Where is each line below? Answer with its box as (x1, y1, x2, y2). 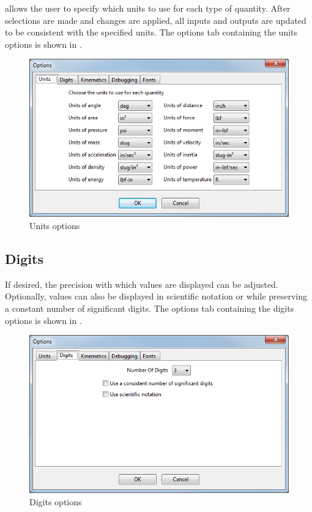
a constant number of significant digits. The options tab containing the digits (5, 301, 294, 314)
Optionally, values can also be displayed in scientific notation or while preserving (5, 290, 308, 303)
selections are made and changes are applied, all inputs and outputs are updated (5, 13, 306, 26)
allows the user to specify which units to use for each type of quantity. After (5, 2, 291, 14)
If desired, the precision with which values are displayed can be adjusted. (5, 277, 278, 290)
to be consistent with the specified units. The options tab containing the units (5, 26, 298, 39)
